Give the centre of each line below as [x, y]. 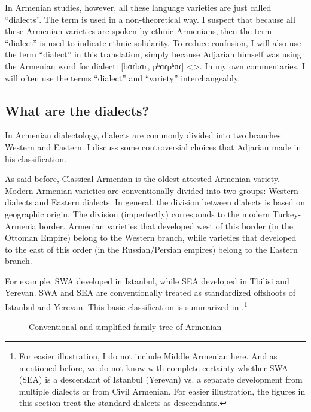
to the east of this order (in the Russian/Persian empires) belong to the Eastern [151, 249]
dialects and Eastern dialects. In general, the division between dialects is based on [155, 202]
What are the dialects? [77, 110]
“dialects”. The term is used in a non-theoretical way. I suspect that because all [150, 19]
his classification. [36, 158]
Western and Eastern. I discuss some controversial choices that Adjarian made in [153, 146]
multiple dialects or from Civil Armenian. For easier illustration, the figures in [162, 391]
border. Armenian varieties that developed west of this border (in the [166, 225]
